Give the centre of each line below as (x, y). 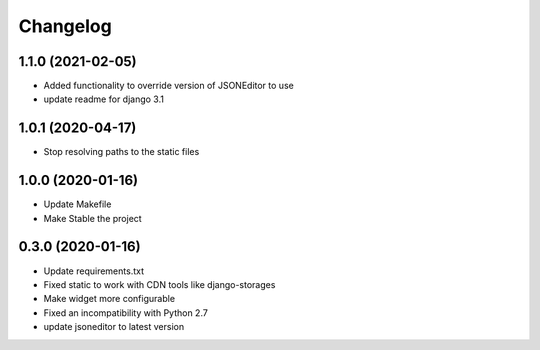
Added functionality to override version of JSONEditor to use (168, 86)
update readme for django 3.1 (104, 99)
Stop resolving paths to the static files (121, 152)
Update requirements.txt (94, 271)
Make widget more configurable (109, 299)
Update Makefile (77, 204)
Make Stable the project (92, 218)
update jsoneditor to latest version (114, 327)
